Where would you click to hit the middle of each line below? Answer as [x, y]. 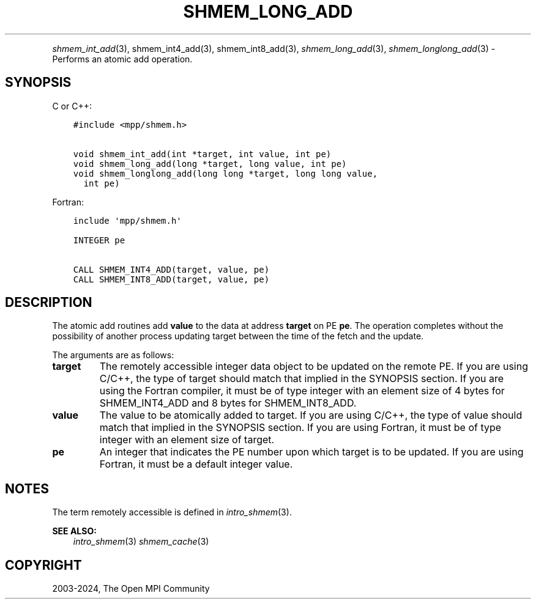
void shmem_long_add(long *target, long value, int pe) [210, 164]
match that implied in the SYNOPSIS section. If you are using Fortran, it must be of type [300, 428]
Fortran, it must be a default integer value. [196, 464]
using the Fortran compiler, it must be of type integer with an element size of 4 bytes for [302, 391]
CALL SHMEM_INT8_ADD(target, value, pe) [171, 279]
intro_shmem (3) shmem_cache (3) [141, 542]
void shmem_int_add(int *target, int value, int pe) [202, 154]
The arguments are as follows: [113, 355]
